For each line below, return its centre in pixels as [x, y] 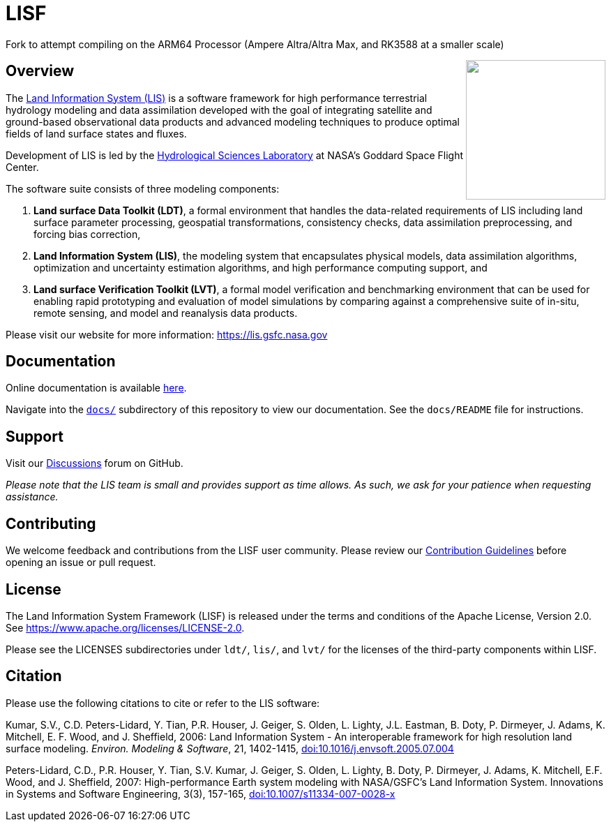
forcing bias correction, [87, 234]
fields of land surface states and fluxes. [96, 133]
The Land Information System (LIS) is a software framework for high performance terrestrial [217, 98]
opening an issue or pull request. [81, 562]
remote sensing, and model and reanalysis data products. [166, 313]
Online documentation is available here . [96, 388]
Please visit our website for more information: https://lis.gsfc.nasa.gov [167, 334]
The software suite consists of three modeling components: [143, 188]
